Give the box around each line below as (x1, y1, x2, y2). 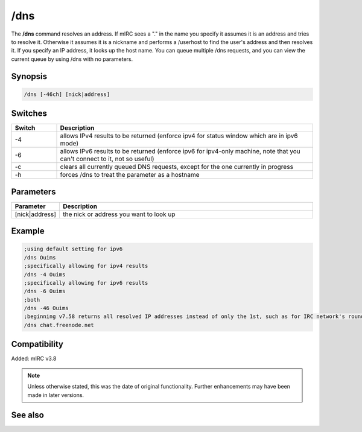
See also (11, 410, 45, 421)
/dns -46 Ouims (24, 305, 69, 312)
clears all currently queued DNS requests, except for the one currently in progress (60, 163, 294, 171)
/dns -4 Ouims (24, 271, 66, 278)
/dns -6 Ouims (24, 288, 66, 295)
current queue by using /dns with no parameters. (11, 55, 133, 63)
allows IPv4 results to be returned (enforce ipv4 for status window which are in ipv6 (60, 132, 298, 140)
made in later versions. (27, 391, 84, 398)
